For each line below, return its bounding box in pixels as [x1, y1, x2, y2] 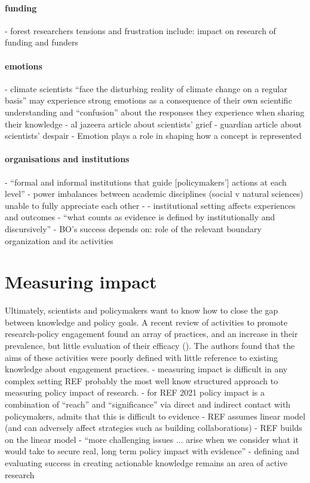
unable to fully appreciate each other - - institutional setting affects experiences [5, 199, 296, 211]
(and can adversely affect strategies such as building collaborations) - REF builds [5, 421, 302, 434]
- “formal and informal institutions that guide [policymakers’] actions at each [5, 175, 287, 188]
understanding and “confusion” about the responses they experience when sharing [5, 105, 305, 118]
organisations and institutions [5, 153, 130, 165]
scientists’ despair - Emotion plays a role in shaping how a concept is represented [5, 129, 302, 142]
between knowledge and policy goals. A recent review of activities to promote [5, 315, 288, 328]
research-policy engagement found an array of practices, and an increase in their [5, 327, 298, 340]
